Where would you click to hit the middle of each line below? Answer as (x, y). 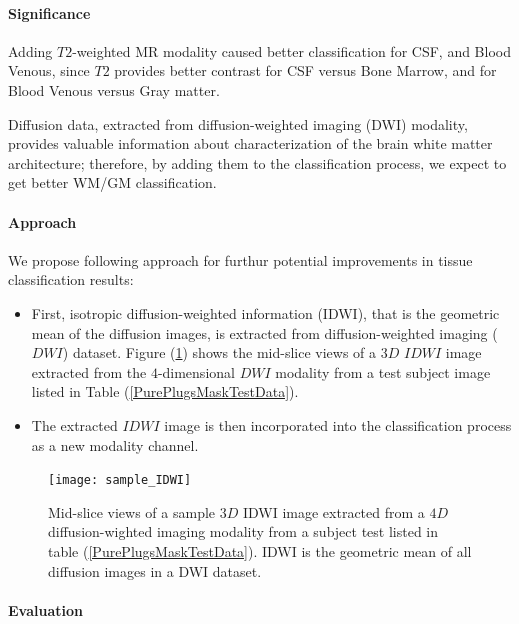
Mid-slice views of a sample (132, 511)
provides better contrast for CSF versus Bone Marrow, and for (305, 70)
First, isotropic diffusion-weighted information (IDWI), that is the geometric (265, 312)
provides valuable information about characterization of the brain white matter (250, 143)
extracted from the (89, 371)
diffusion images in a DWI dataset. (155, 570)
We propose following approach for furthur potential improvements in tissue (240, 259)
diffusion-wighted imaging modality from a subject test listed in (243, 531)
